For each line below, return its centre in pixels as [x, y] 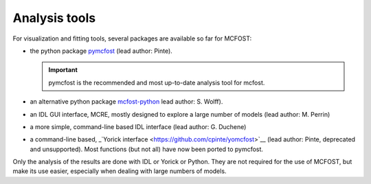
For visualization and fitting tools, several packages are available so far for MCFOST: [132, 38]
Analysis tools [54, 18]
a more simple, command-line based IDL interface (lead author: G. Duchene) [138, 126]
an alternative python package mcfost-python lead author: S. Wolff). [126, 102]
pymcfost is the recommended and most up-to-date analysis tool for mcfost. [157, 82]
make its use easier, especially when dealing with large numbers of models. [120, 171]
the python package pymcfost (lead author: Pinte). [101, 51]
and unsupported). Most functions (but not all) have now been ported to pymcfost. [147, 149]
